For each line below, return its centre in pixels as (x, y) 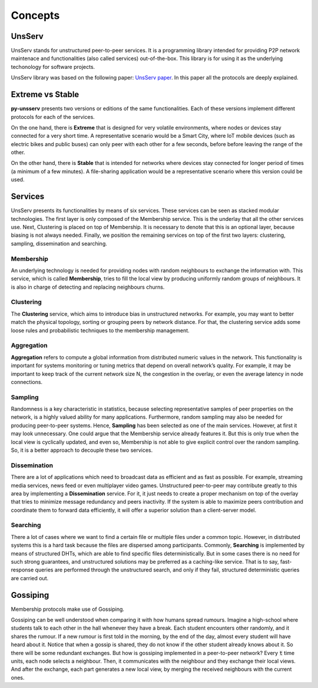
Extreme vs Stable (45, 95)
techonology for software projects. (53, 67)
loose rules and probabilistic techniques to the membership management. (100, 330)
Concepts (35, 15)
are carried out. (30, 578)
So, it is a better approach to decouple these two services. (82, 450)
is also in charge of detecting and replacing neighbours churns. (88, 287)
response (22, 570)
